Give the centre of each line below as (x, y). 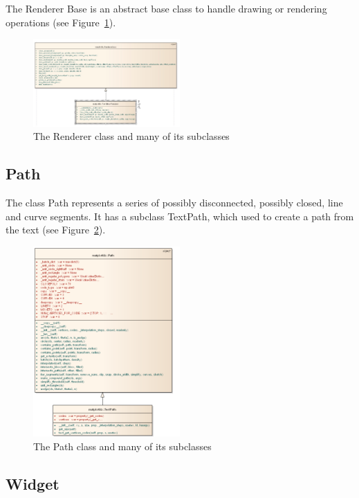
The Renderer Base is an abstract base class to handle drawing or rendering (166, 8)
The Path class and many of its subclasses (122, 446)
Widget (33, 483)
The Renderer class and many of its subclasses (131, 136)
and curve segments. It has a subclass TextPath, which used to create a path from (180, 216)
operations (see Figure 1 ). (61, 22)
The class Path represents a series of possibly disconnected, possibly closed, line (174, 202)
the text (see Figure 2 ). (56, 230)
